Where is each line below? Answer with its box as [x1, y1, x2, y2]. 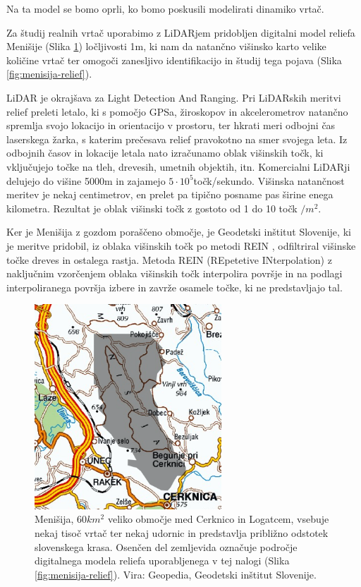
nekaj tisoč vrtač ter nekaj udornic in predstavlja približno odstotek [35, 525, 329, 540]
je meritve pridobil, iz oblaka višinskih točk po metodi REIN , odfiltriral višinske [6, 238, 356, 253]
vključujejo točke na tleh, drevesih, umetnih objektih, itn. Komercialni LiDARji [6, 159, 350, 174]
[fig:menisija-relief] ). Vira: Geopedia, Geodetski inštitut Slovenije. [35, 567, 317, 581]
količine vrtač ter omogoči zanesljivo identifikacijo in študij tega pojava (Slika [6, 52, 342, 67]
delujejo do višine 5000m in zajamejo [6, 173, 166, 188]
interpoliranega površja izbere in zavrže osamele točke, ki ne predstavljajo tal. [6, 279, 343, 294]
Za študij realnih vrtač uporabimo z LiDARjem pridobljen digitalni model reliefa [6, 25, 355, 40]
